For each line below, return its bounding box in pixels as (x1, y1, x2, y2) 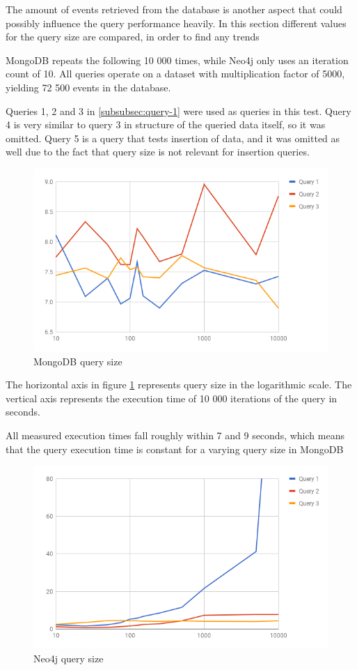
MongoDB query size (33, 353, 122, 368)
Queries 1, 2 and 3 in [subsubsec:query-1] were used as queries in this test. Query (6, 103, 351, 118)
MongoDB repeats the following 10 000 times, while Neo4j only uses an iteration (6, 52, 349, 67)
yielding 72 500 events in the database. (6, 79, 171, 94)
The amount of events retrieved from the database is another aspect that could (6, 2, 342, 16)
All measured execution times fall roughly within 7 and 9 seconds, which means (6, 428, 344, 443)
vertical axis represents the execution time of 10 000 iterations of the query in (6, 390, 338, 405)
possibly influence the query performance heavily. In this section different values (6, 15, 347, 30)
